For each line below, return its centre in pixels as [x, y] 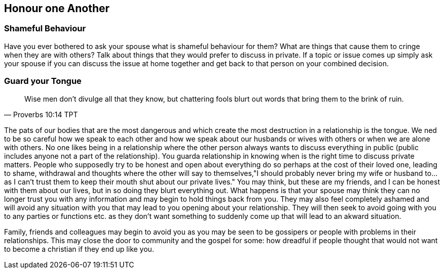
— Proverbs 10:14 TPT [41, 114]
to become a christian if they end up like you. [79, 249]
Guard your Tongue [43, 81]
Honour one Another [57, 8]
